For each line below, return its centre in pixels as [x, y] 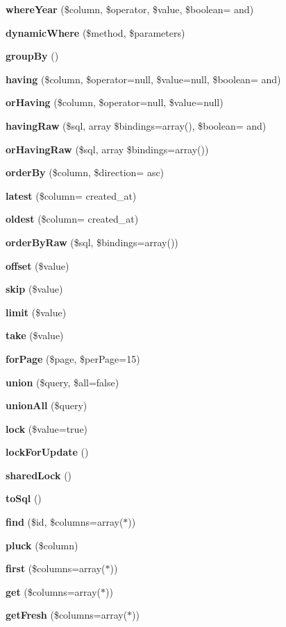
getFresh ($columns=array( [67, 615]
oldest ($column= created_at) [72, 219]
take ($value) [35, 335]
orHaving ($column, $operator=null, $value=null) [115, 102]
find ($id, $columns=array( [65, 522]
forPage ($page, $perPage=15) [73, 358]
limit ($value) [36, 312]
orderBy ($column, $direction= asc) [85, 172]
